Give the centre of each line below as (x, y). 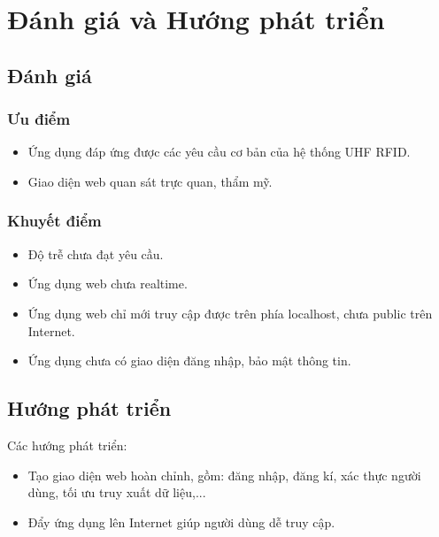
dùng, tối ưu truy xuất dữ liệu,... (117, 492)
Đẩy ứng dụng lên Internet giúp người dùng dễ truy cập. (181, 522)
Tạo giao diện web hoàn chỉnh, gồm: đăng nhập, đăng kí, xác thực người (224, 475)
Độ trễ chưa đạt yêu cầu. (96, 253)
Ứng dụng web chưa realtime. (108, 284)
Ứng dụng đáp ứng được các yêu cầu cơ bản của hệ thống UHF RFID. (219, 152)
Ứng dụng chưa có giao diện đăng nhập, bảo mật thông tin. (189, 361)
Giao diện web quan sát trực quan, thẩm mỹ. (150, 181)
